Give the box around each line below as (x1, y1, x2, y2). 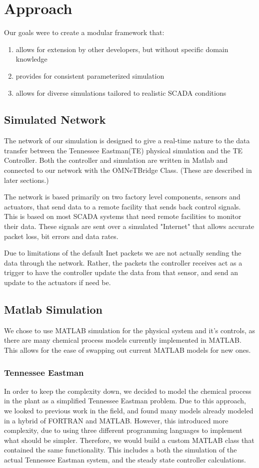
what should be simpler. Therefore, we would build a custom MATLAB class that (4, 434, 254, 445)
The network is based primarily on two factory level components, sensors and (4, 191, 240, 202)
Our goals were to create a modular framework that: (4, 27, 164, 38)
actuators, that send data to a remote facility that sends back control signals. (4, 201, 241, 211)
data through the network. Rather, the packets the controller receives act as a (4, 257, 242, 268)
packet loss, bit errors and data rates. (4, 230, 118, 241)
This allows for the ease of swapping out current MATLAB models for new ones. (4, 345, 251, 355)
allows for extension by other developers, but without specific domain (15, 44, 228, 54)
